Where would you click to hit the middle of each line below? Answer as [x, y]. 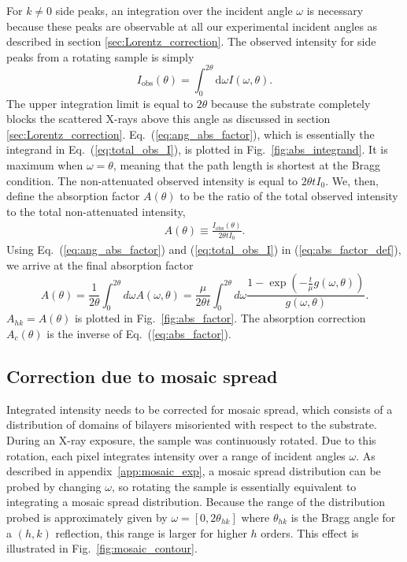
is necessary [335, 10]
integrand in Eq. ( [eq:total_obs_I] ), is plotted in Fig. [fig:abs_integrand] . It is [197, 149]
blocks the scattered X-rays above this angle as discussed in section [168, 119]
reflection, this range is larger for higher [151, 532]
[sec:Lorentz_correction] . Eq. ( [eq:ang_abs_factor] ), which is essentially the [191, 134]
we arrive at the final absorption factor [100, 264]
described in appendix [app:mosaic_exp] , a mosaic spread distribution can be [194, 471]
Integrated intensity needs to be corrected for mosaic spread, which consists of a [200, 409]
